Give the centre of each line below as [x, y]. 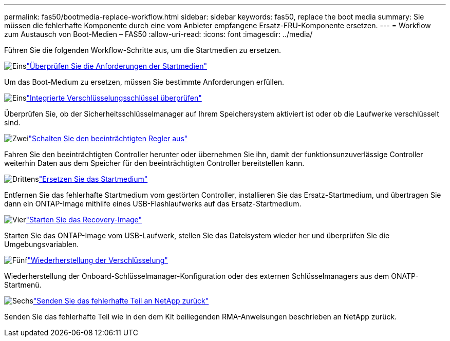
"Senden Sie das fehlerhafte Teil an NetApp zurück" [121, 301]
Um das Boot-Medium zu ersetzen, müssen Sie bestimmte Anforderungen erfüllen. [144, 82]
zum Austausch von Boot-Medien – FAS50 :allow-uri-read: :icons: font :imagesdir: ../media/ [158, 34]
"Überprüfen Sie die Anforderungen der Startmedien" [117, 66]
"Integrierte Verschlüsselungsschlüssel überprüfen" [114, 98]
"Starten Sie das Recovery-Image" [84, 220]
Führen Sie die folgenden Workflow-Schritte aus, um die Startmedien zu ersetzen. [143, 50]
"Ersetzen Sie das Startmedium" [93, 179]
